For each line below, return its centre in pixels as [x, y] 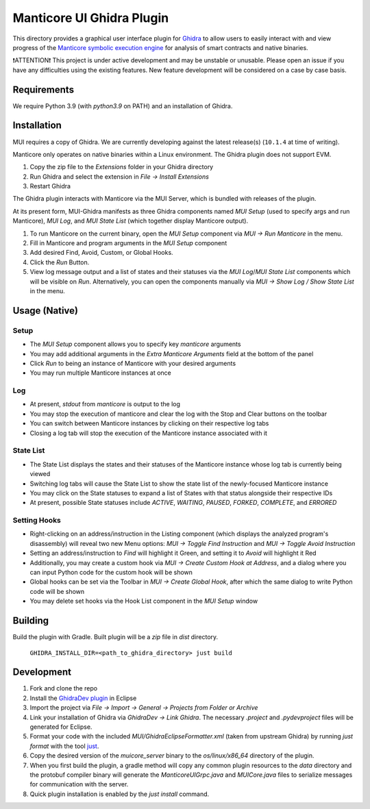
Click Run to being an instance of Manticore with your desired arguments [133, 363]
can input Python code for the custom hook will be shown [111, 573]
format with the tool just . [64, 746]
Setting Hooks [37, 521]
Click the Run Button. [60, 262]
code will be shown [57, 591]
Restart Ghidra [50, 186]
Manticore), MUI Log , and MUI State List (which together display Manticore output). [131, 221]
